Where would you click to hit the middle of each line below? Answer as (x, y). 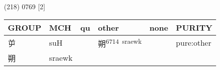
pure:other (194, 43)
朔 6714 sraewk (120, 43)
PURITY (194, 27)
